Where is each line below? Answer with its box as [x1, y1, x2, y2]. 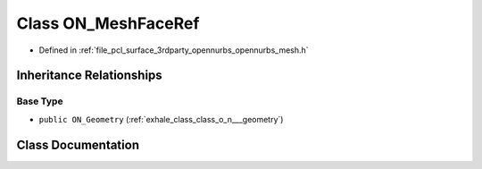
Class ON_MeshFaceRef [16, 13, 200, 33]
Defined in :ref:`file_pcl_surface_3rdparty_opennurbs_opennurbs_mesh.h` [38, 45, 309, 55]
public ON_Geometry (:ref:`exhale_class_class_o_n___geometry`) [38, 114, 284, 124]
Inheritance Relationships [16, 68, 162, 83]
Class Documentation [16, 137, 140, 152]
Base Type [16, 95, 63, 107]
